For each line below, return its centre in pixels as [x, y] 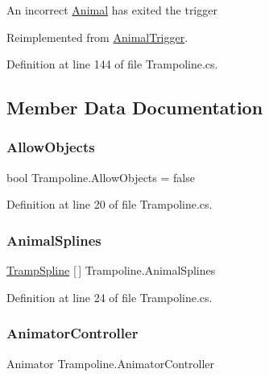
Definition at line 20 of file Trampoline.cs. [110, 204]
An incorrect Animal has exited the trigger [112, 10]
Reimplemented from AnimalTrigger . [97, 37]
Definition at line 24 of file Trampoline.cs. [110, 297]
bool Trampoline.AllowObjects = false [101, 177]
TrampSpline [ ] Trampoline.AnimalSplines [111, 270]
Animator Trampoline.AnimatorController [111, 363]
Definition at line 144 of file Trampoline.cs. [112, 64]
